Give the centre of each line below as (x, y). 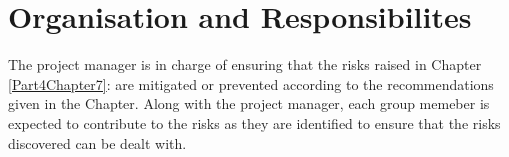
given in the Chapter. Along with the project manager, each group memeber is (249, 103)
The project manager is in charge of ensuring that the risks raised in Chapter (245, 64)
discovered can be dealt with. (97, 142)
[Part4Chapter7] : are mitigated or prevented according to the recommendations (251, 83)
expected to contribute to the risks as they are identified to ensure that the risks (254, 122)
